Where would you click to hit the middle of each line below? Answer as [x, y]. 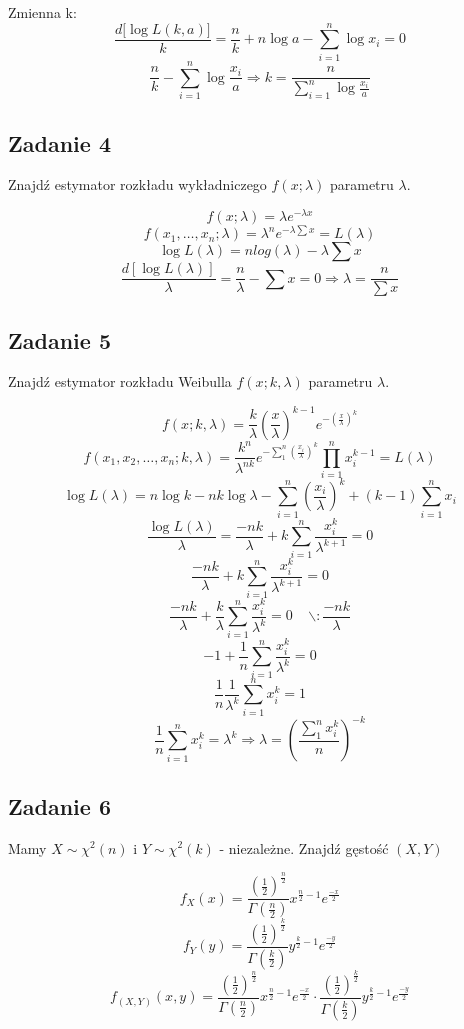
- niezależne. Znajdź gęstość [304, 847]
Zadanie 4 [59, 142]
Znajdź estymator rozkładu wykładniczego [137, 184]
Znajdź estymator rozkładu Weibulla [120, 381]
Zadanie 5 [59, 339]
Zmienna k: [42, 12]
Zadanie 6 [59, 805]
